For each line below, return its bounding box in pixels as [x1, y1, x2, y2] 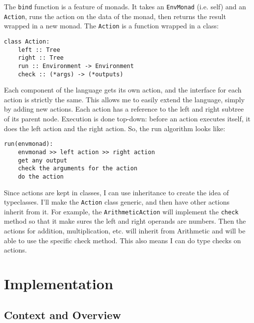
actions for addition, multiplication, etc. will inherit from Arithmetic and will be [4, 226, 246, 235]
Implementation [4, 273, 113, 293]
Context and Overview [4, 307, 121, 322]
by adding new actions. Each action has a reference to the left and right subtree [4, 104, 244, 114]
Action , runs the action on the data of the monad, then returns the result [4, 11, 226, 21]
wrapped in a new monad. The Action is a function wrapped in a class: [4, 21, 219, 31]
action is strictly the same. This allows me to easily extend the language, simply [4, 94, 245, 104]
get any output [18, 157, 67, 164]
